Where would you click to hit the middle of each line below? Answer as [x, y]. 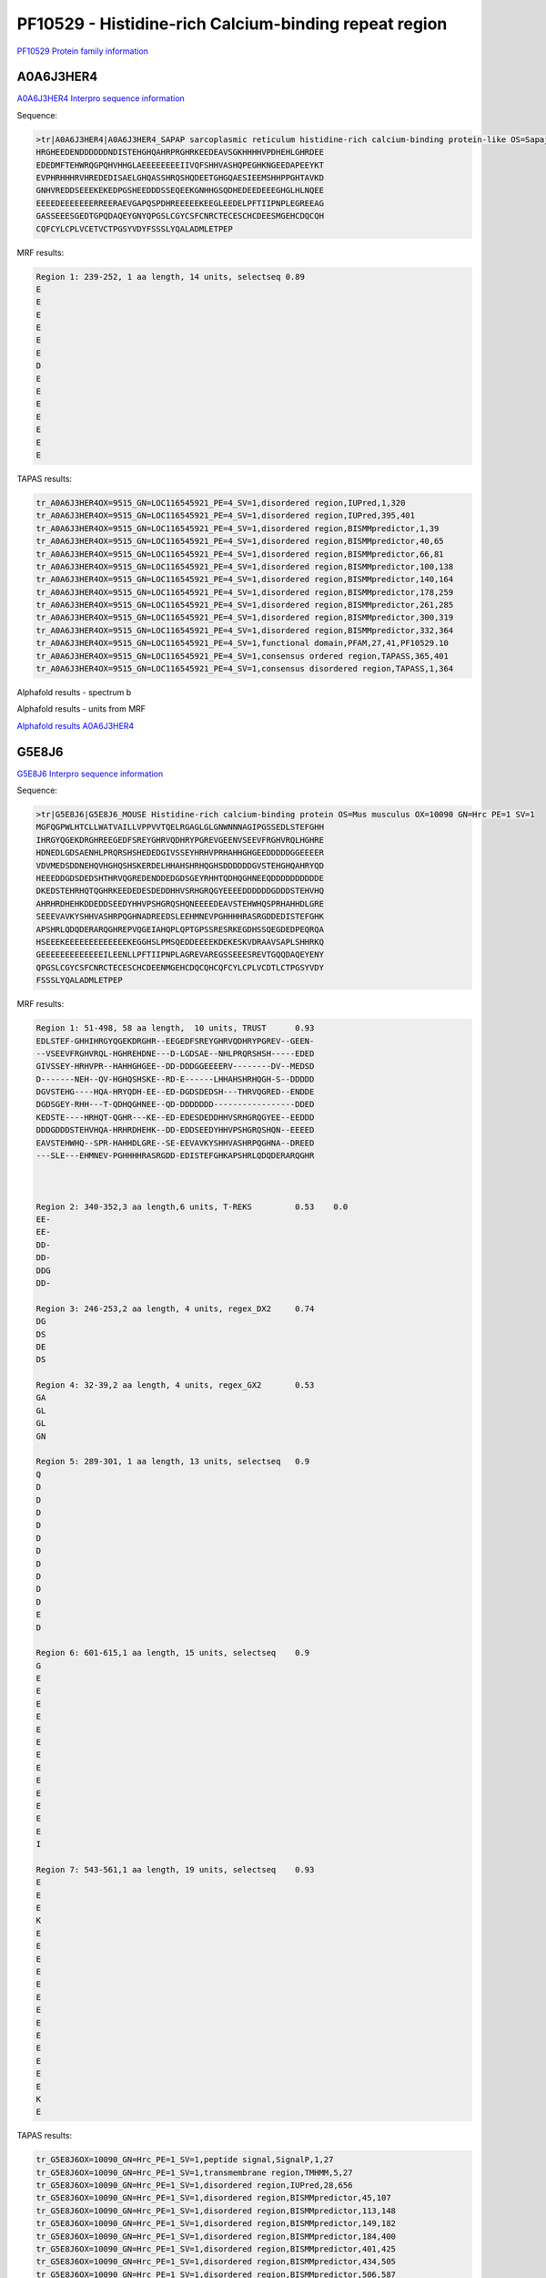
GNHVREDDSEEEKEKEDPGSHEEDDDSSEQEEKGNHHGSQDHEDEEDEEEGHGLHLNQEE [180, 190]
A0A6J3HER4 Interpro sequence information [101, 98]
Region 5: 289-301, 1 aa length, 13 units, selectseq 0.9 [173, 1462]
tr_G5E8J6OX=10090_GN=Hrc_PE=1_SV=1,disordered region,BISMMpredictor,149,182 [216, 2224]
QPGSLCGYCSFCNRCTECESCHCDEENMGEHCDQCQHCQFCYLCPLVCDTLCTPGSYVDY [180, 967]
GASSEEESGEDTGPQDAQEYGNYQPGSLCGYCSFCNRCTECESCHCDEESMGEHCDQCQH [180, 216]
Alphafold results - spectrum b [74, 693]
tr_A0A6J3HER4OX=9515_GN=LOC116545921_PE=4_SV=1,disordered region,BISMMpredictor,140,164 [245, 580]
